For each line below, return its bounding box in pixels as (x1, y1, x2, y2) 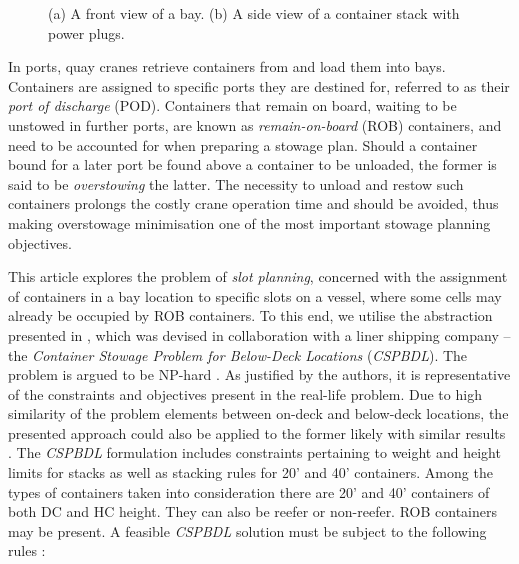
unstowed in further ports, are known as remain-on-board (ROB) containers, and (8, 114, 502, 135)
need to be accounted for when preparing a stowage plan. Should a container (8, 134, 478, 155)
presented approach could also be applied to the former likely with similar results (8, 422, 506, 443)
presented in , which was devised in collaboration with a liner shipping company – (8, 324, 511, 345)
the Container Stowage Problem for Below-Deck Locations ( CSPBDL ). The (8, 344, 468, 365)
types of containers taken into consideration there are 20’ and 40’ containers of (8, 481, 490, 502)
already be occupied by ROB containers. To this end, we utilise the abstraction (8, 305, 493, 326)
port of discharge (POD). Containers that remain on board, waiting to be (8, 95, 457, 116)
